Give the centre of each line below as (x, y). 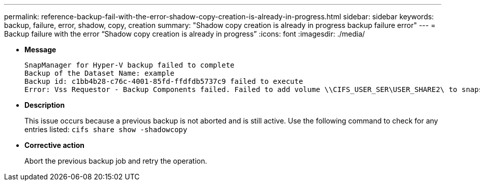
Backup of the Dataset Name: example (100, 73)
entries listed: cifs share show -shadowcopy (106, 129)
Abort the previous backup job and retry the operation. (116, 161)
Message (40, 50)
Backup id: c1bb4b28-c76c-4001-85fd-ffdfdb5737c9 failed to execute (164, 81)
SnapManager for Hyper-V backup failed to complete (130, 65)
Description (45, 105)
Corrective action (54, 145)
